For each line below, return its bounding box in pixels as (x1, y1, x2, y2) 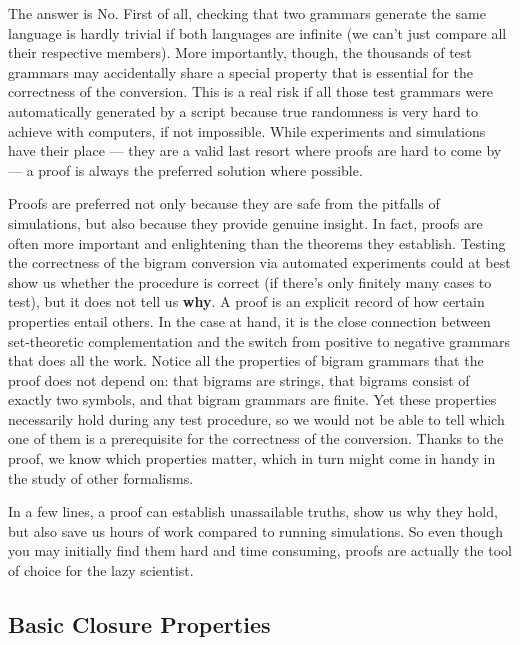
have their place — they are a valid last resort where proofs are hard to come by (8, 140, 502, 161)
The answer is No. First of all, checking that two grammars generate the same (8, 3, 486, 23)
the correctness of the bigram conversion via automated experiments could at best (8, 252, 511, 273)
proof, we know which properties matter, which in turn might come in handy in (8, 448, 496, 469)
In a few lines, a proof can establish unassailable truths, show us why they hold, (8, 501, 498, 522)
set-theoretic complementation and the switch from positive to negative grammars (8, 330, 511, 351)
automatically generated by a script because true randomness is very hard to (8, 100, 478, 121)
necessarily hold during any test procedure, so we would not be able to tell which (8, 408, 505, 429)
